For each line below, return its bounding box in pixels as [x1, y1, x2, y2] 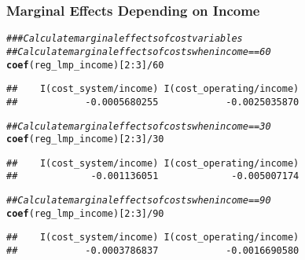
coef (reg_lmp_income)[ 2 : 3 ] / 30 [6, 134, 164, 145]
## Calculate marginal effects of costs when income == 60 [6, 46, 271, 57]
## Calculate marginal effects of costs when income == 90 [6, 195, 271, 207]
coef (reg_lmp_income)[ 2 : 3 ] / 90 [6, 207, 164, 219]
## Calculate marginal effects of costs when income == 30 [6, 120, 271, 132]
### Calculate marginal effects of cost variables [6, 33, 243, 45]
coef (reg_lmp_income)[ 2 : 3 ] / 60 [6, 59, 164, 71]
